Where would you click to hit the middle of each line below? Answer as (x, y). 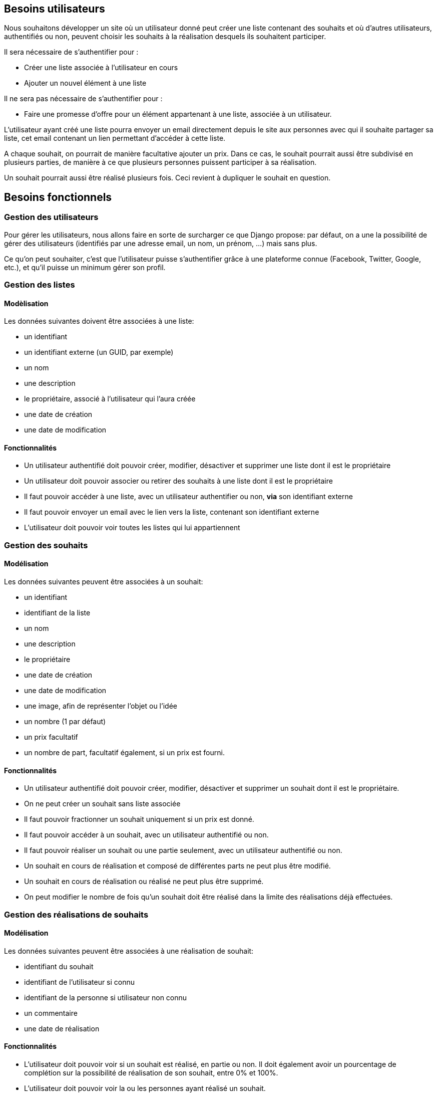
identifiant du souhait (59, 966)
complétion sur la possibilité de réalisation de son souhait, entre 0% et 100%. (151, 1073)
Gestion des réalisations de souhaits (76, 914)
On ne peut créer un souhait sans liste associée (102, 804)
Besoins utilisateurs (55, 9)
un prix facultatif (51, 737)
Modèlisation (26, 303)
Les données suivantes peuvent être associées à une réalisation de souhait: (129, 951)
